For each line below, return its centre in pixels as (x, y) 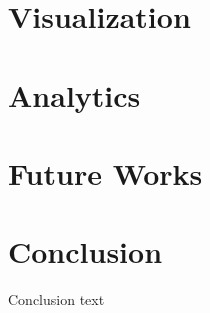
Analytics (74, 94)
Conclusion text (56, 299)
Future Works (105, 172)
